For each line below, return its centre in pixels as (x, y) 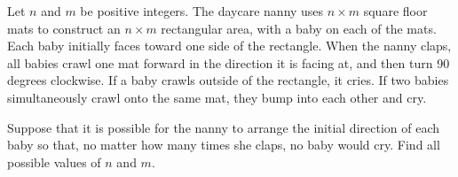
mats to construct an (64, 28)
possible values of (54, 162)
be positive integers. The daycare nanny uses (202, 11)
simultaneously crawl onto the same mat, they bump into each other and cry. (217, 97)
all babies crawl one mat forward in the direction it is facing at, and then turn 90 (229, 62)
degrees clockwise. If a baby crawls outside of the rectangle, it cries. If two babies (228, 80)
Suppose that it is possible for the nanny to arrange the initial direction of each (224, 127)
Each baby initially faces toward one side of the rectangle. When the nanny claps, (229, 46)
